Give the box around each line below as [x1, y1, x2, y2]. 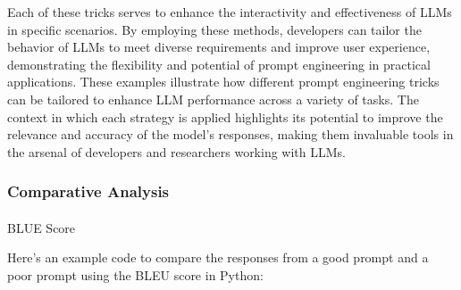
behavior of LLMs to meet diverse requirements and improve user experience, [7, 37, 431, 56]
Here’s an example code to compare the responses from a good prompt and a [7, 248, 429, 267]
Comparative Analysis [7, 180, 170, 203]
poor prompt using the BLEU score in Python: [7, 265, 264, 284]
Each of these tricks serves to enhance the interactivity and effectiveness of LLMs [7, 3, 452, 21]
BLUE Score [7, 218, 76, 236]
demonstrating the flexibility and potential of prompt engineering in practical [7, 54, 431, 73]
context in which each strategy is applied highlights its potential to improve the [7, 107, 443, 126]
